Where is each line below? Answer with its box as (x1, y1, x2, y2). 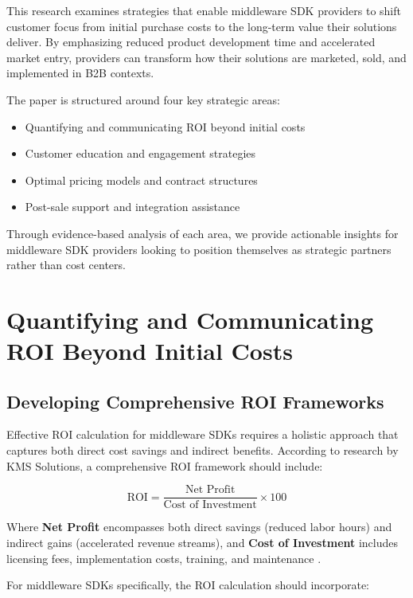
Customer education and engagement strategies (25, 145, 256, 162)
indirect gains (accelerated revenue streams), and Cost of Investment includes (6, 534, 399, 550)
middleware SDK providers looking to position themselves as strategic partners (6, 240, 392, 257)
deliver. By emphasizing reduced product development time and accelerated (6, 33, 376, 50)
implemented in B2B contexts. (6, 64, 154, 81)
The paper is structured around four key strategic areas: (6, 91, 280, 107)
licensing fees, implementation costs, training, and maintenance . (6, 549, 321, 566)
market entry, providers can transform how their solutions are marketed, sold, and (6, 49, 407, 65)
